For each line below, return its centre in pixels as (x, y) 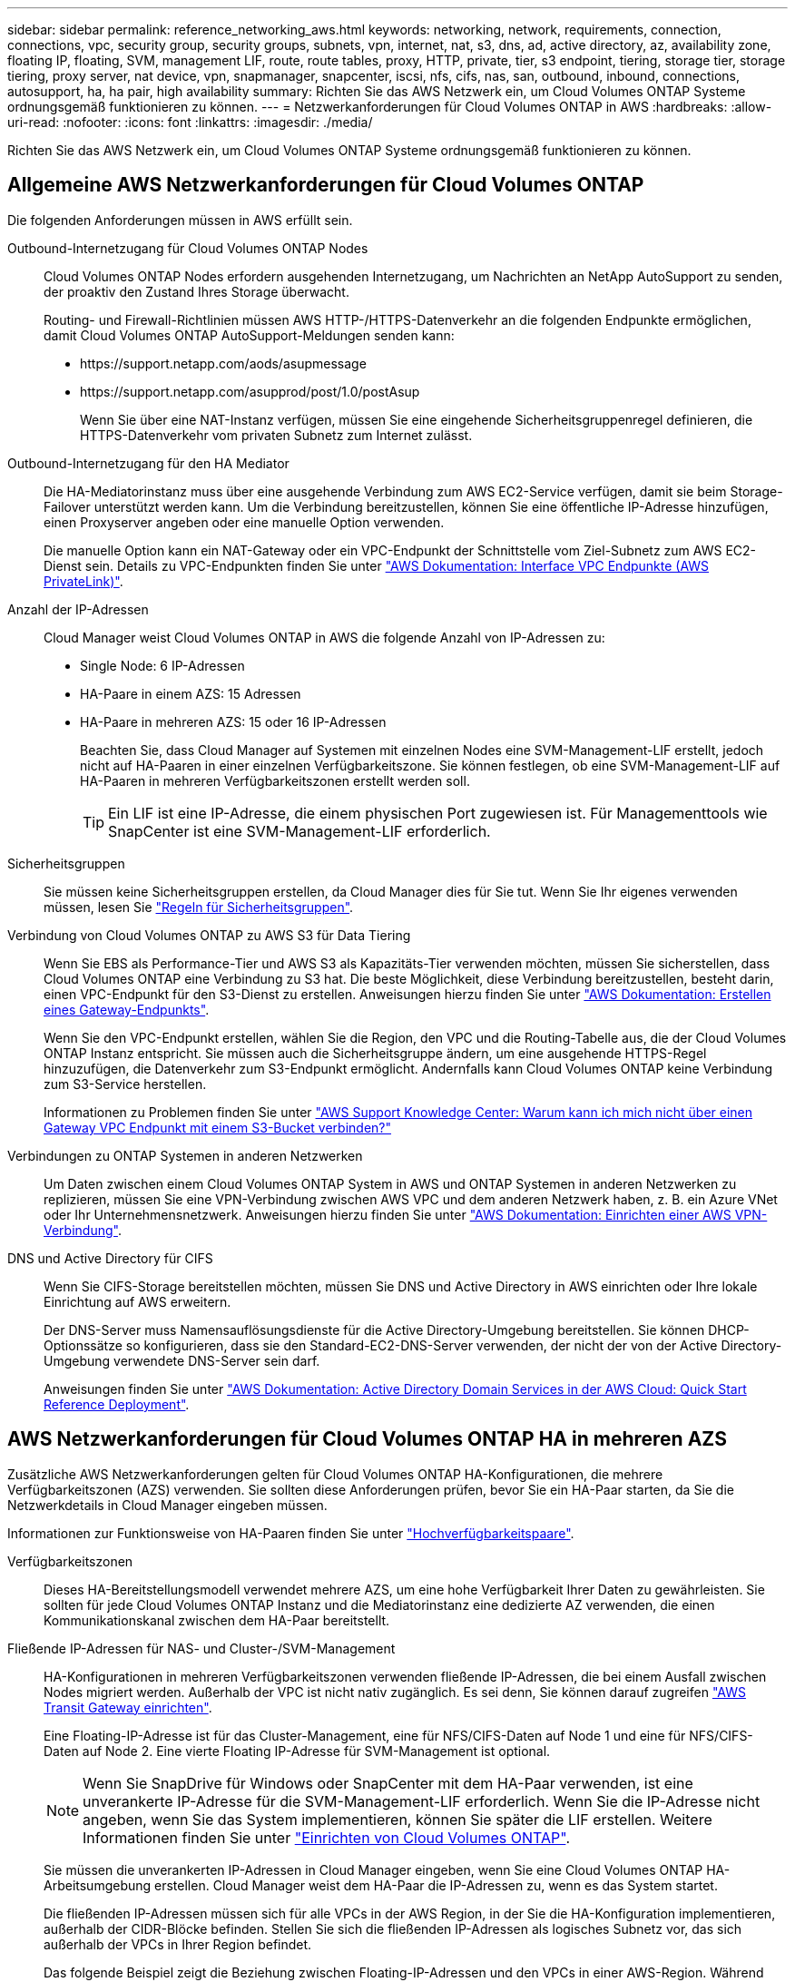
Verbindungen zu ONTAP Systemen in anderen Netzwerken (185, 1155)
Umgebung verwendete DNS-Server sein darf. (182, 1360)
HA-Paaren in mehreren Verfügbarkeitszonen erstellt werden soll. (275, 780)
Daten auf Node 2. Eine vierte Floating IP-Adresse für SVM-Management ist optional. (297, 1751)
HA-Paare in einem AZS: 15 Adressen (191, 693)
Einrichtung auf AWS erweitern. (137, 1301)
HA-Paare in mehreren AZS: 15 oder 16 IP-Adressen (233, 721)
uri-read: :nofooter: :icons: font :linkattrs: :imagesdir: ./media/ (190, 122)
